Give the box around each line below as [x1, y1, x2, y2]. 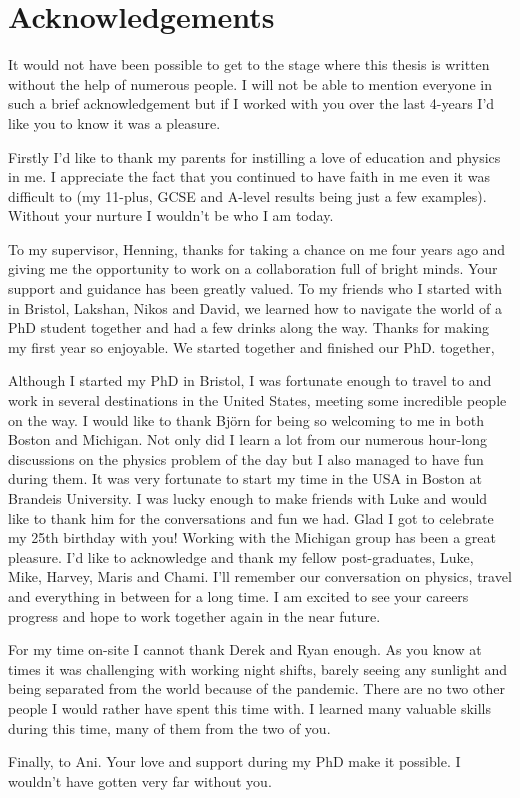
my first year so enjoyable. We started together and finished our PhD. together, [8, 336, 495, 357]
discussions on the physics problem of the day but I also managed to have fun [8, 448, 484, 469]
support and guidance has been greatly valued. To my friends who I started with [8, 278, 502, 299]
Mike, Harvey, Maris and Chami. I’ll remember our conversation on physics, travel [8, 566, 512, 587]
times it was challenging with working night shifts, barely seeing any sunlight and [8, 658, 508, 679]
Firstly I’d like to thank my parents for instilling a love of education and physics [8, 146, 501, 167]
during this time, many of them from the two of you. [8, 717, 331, 738]
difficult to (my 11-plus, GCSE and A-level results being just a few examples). [8, 185, 487, 206]
